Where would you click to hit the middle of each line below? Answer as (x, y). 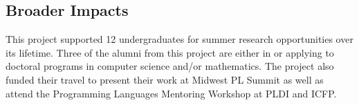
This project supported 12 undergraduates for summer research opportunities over (179, 39)
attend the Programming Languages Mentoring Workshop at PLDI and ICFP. (171, 93)
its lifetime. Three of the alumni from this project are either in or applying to (170, 52)
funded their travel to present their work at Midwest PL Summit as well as (165, 79)
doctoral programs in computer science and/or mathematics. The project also (170, 66)
